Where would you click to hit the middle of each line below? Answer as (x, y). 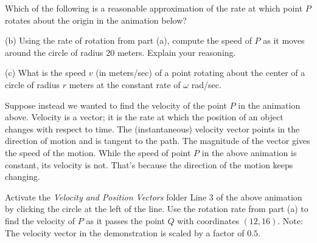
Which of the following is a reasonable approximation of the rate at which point (154, 8)
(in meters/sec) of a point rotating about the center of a (200, 73)
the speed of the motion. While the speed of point (98, 152)
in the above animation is (249, 152)
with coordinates (208, 220)
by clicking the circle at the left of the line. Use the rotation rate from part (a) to (157, 209)
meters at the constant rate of (125, 84)
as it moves (284, 40)
